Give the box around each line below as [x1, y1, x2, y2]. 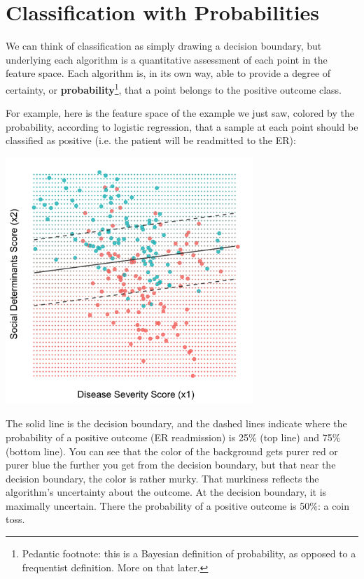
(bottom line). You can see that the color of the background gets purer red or [6, 443, 338, 458]
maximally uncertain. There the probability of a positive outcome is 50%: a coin [6, 498, 350, 513]
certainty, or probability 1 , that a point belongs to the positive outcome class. [6, 80, 342, 96]
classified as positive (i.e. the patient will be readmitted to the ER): [6, 133, 296, 148]
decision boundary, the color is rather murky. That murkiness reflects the [6, 471, 319, 485]
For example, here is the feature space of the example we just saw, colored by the [6, 106, 354, 120]
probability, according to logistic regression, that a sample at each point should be [6, 119, 358, 134]
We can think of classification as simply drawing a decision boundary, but [6, 38, 322, 53]
